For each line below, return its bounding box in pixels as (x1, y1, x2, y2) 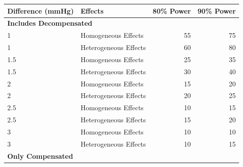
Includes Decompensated (7, 18, 93, 28)
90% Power (197, 5, 236, 16)
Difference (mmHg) (7, 5, 74, 16)
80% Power (152, 5, 191, 16)
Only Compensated (7, 150, 73, 161)
